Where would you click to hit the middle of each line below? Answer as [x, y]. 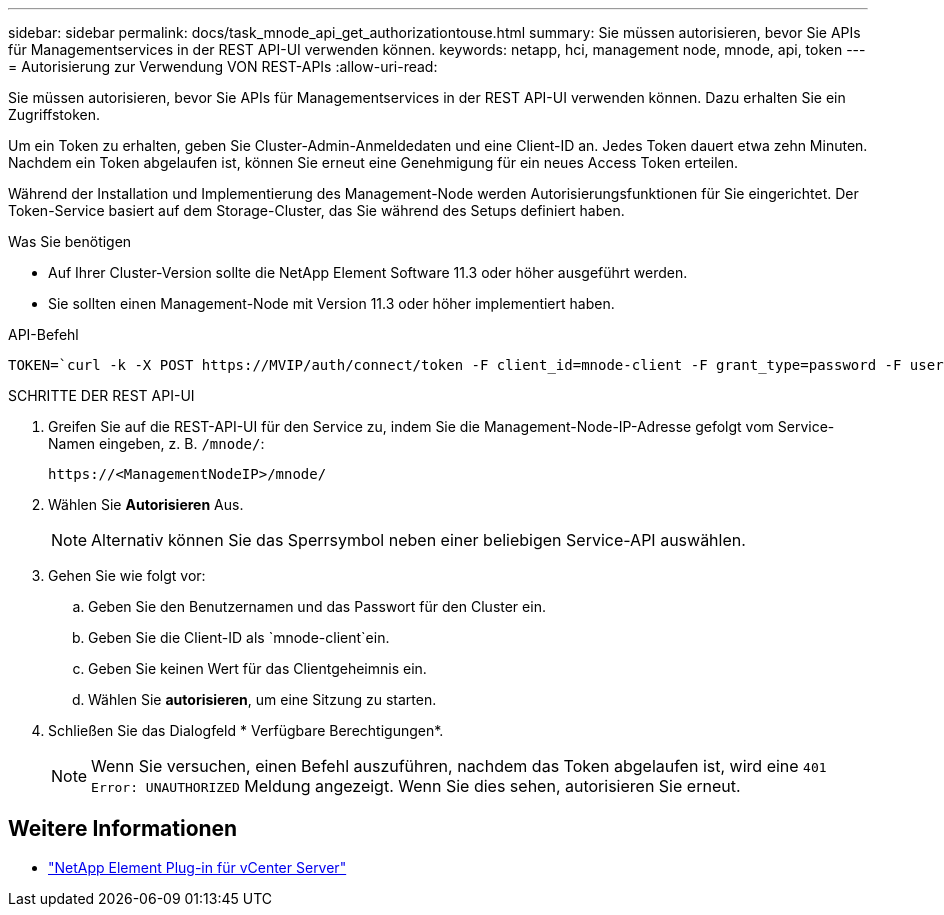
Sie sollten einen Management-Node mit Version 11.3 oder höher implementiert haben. [331, 303]
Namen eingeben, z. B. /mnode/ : [156, 443]
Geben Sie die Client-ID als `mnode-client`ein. [239, 637]
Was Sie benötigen [70, 241]
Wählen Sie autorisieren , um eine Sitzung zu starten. [262, 699]
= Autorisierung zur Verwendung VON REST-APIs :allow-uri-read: [223, 66]
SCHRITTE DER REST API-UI [101, 395]
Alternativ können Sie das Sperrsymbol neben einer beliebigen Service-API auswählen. [418, 540]
